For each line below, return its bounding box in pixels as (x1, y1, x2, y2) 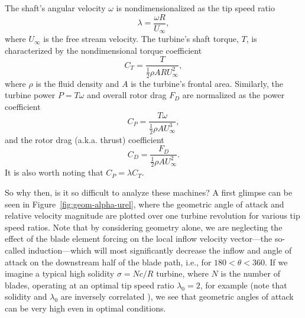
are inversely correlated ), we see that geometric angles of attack (60, 290, 294, 303)
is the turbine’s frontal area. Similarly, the (131, 77, 283, 89)
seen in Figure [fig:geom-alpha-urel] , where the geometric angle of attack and (5, 197, 284, 210)
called (5, 244, 25, 256)
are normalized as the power (182, 89, 285, 101)
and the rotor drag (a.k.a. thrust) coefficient (5, 133, 164, 145)
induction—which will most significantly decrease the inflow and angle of (28, 244, 292, 256)
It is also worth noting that (5, 166, 103, 179)
